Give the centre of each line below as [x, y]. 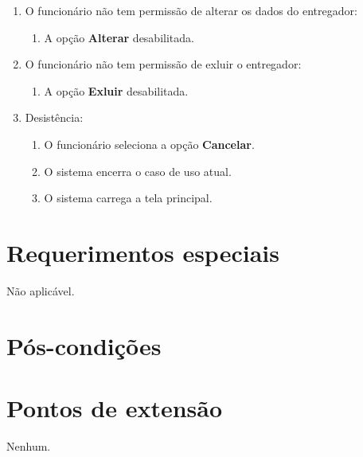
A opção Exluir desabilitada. [116, 90]
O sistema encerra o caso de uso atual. [138, 171]
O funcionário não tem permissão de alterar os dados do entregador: [191, 10]
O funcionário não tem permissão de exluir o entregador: [163, 64]
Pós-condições [84, 345]
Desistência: [54, 117]
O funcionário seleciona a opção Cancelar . [149, 144]
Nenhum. [29, 445]
